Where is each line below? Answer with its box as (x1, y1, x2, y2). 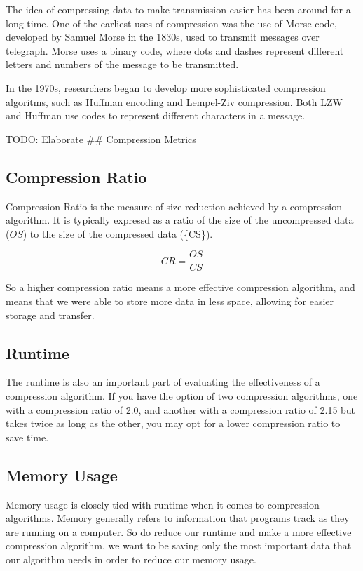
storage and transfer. (6, 307, 95, 322)
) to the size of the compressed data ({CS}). (22, 226, 213, 241)
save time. (6, 429, 49, 444)
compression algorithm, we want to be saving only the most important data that (6, 538, 352, 553)
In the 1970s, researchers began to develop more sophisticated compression (6, 80, 326, 95)
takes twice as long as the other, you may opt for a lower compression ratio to (6, 416, 341, 431)
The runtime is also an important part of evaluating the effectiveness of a (6, 375, 320, 389)
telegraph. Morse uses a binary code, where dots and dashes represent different (6, 43, 344, 58)
